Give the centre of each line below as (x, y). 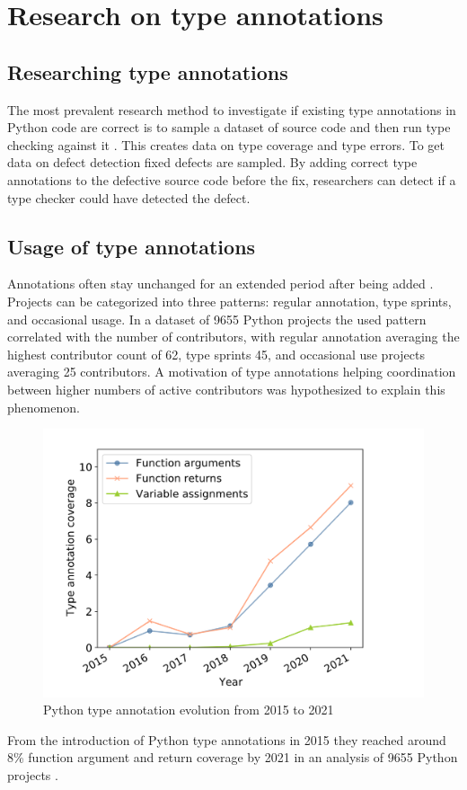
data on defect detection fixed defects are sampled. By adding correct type (212, 162)
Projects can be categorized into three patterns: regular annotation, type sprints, (229, 301)
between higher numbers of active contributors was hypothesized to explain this (226, 389)
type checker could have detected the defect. (129, 197)
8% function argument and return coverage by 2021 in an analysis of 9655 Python (233, 757)
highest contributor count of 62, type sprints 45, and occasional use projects (216, 354)
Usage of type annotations (132, 246)
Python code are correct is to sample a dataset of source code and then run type (229, 127)
